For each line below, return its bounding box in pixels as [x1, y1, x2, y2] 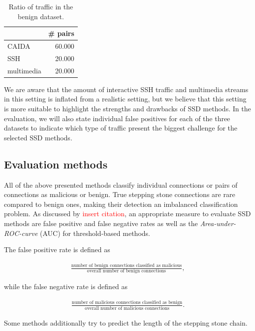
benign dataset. [18, 11, 64, 21]
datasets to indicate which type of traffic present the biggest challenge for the [4, 123, 238, 133]
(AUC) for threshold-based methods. [40, 228, 150, 238]
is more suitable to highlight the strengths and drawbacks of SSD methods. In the [4, 103, 251, 113]
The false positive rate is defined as [4, 244, 110, 255]
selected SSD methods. [4, 132, 72, 142]
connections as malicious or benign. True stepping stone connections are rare [4, 189, 235, 199]
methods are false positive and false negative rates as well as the [4, 218, 198, 228]
